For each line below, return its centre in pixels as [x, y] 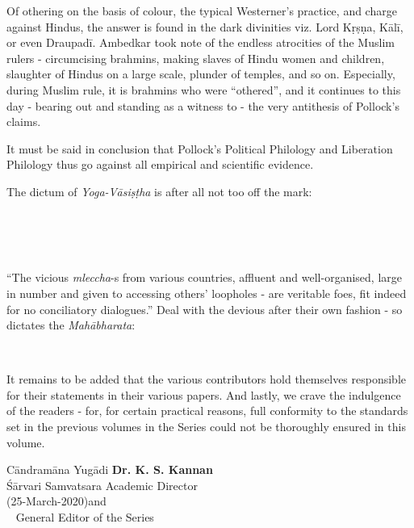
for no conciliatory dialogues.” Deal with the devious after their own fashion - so [205, 309]
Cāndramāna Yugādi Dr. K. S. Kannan [110, 469]
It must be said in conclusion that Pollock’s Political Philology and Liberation [200, 148]
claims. [24, 122]
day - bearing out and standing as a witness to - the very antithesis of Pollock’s [203, 105]
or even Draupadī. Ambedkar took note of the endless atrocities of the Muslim [201, 42]
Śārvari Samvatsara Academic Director [102, 485]
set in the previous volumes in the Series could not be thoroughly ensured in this [206, 427]
